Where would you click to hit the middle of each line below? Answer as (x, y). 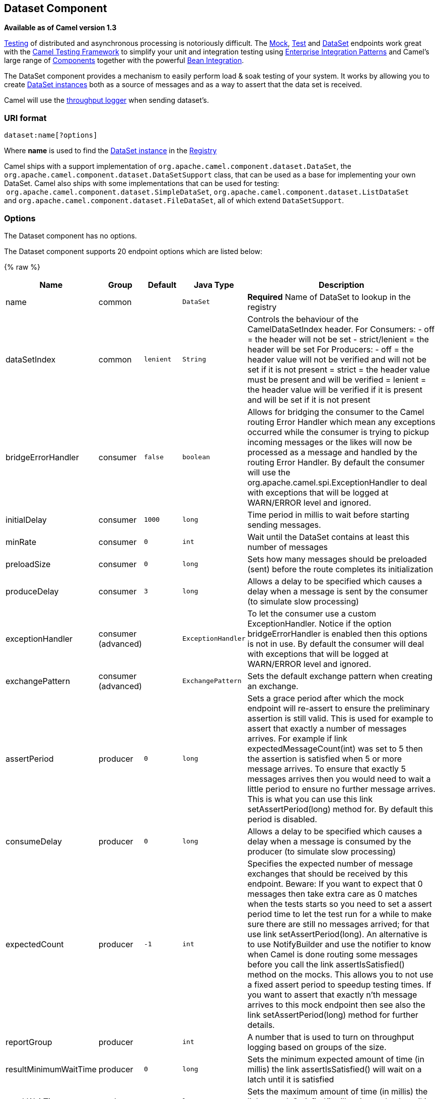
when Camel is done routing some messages (333, 954)
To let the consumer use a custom (312, 613)
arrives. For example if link (297, 738)
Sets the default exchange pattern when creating (340, 676)
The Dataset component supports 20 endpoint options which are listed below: (133, 251)
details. (261, 1025)
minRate (21, 542)
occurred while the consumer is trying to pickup (338, 432)
